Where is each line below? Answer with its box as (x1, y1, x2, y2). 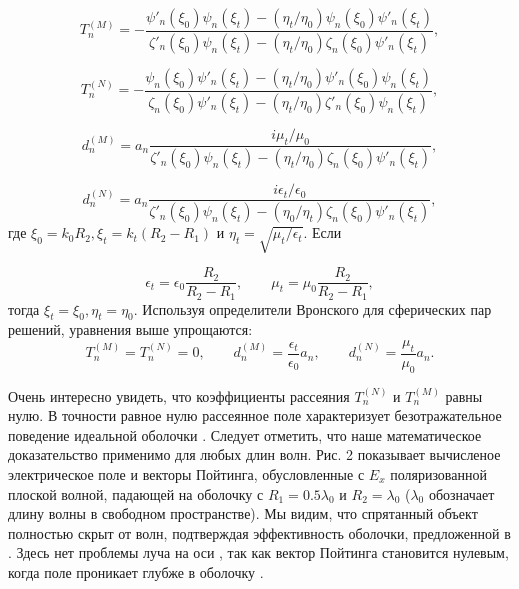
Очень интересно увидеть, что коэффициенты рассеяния (8, 385, 350, 406)
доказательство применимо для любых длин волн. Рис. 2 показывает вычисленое (8, 444, 501, 465)
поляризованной (390, 464, 487, 484)
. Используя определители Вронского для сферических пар (133, 298, 492, 319)
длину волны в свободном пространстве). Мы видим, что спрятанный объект (8, 503, 478, 524)
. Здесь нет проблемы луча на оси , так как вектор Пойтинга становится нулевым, (8, 542, 509, 563)
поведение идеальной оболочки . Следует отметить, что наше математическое (8, 424, 482, 445)
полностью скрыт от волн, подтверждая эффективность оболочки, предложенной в (8, 522, 511, 543)
